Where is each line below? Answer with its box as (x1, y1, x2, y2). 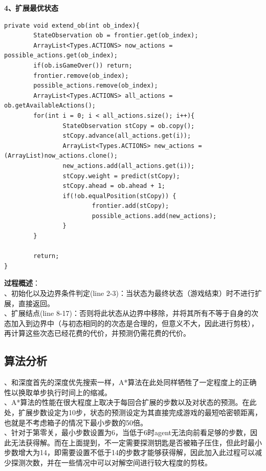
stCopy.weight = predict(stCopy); (62, 172, 180, 180)
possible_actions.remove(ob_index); (33, 82, 158, 90)
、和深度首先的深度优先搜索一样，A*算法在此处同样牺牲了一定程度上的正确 (4, 377, 257, 388)
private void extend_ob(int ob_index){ (4, 22, 140, 29)
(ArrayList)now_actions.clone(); (4, 152, 118, 160)
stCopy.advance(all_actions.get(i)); (62, 132, 191, 140)
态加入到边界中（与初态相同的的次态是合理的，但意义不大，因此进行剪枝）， (4, 317, 258, 328)
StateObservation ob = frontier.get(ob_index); (33, 32, 198, 39)
